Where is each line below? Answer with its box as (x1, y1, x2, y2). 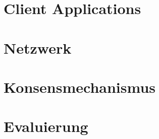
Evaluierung (4, 116, 88, 136)
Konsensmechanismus (4, 76, 156, 97)
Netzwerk (4, 37, 72, 58)
